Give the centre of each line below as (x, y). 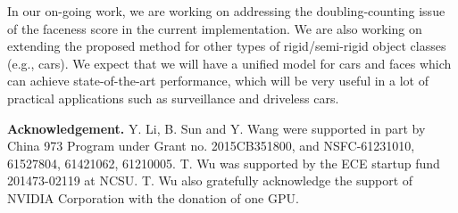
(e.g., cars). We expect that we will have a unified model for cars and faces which (229, 63)
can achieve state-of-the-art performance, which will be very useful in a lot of (218, 81)
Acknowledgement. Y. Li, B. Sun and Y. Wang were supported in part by (217, 128)
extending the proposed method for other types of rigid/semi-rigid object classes (227, 46)
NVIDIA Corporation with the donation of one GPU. (153, 197)
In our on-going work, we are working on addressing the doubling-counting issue (226, 11)
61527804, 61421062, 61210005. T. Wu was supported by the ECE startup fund (224, 163)
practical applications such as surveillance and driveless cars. (173, 98)
